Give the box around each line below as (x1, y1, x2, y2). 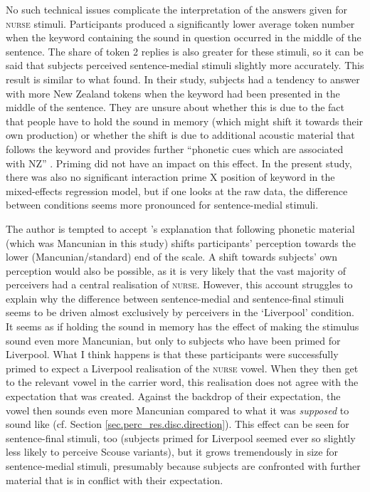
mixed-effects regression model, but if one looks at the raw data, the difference (6, 183, 348, 198)
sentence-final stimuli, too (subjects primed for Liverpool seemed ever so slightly (6, 430, 356, 445)
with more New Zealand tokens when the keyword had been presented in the (6, 85, 340, 100)
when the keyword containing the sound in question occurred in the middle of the (6, 30, 361, 45)
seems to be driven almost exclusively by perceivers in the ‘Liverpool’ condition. (6, 305, 354, 320)
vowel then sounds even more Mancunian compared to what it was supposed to (6, 402, 349, 417)
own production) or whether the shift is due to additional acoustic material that (6, 127, 355, 142)
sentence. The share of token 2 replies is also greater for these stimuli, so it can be (6, 43, 364, 58)
